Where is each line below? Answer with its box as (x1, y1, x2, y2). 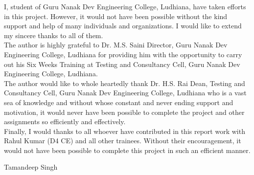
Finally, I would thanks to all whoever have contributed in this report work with (4, 126, 245, 136)
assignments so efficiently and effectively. (4, 116, 126, 127)
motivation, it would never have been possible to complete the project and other (4, 107, 245, 117)
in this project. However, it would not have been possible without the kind (4, 11, 228, 21)
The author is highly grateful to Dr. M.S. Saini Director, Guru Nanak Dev (4, 40, 228, 50)
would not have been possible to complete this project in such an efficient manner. (4, 145, 251, 155)
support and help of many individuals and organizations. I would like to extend (4, 21, 242, 31)
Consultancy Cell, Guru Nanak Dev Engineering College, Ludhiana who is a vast (4, 87, 247, 98)
